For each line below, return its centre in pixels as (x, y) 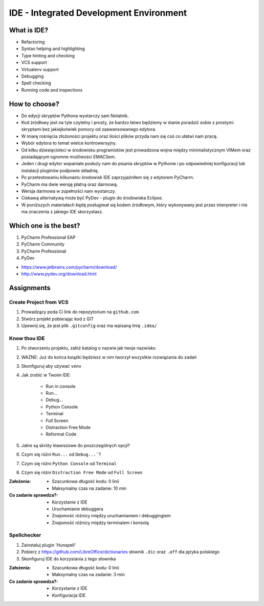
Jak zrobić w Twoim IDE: (46, 375)
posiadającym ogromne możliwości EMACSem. (69, 157)
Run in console (61, 386)
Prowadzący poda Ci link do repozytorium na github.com (80, 312)
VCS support (34, 63)
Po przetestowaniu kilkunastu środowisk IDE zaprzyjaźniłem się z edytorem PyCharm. (108, 177)
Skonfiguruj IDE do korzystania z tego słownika (69, 558)
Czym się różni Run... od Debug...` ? (61, 454)
